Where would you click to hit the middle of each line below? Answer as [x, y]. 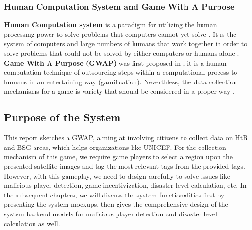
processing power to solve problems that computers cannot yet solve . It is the [120, 34]
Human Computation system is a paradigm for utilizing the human [110, 25]
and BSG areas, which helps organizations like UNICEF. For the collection [115, 147]
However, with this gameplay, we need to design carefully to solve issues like [117, 175]
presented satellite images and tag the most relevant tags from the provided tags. [125, 166]
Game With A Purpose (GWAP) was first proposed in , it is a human [115, 62]
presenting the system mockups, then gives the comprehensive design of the [116, 204]
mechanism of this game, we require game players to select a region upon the [118, 156]
